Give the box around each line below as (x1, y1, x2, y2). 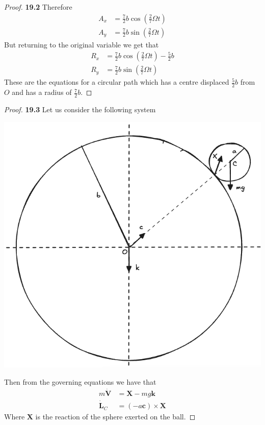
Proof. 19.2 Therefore (4, 2, 72, 12)
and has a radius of (12, 87, 72, 97)
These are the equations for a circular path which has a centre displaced (4, 77, 229, 87)
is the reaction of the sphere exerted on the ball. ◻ (35, 411, 196, 422)
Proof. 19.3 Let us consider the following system (4, 104, 156, 114)
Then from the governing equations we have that (4, 377, 156, 387)
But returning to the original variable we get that (4, 39, 159, 49)
